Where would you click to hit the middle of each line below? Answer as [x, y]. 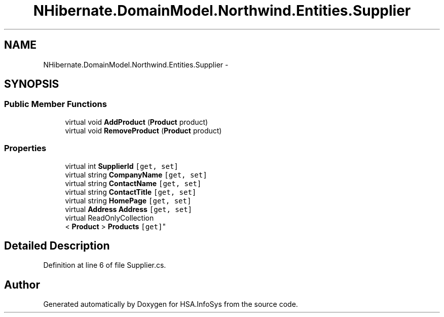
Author [22, 285]
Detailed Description [57, 245]
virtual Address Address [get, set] [129, 209]
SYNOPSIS [32, 84]
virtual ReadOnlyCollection [109, 218]
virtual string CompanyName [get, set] [136, 174]
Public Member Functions [55, 104]
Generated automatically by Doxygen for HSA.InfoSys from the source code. [171, 304]
